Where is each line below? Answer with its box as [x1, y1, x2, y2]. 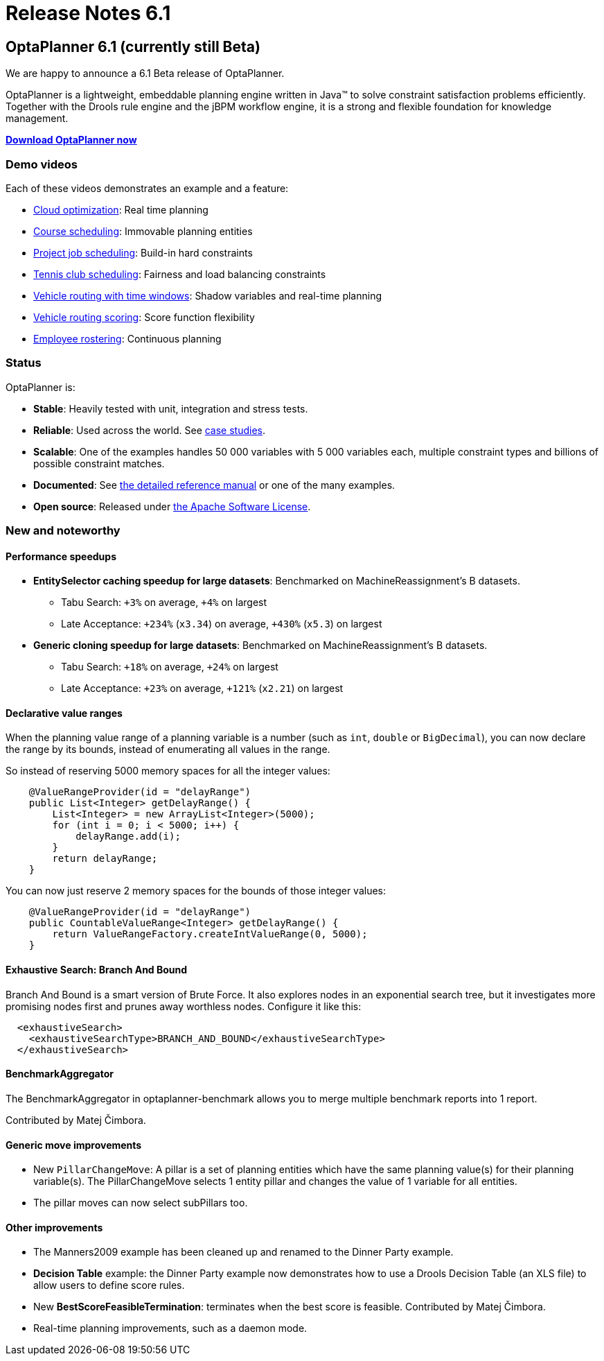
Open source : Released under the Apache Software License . [33, 500, 311, 512]
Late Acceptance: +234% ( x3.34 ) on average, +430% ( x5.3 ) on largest [61, 618, 382, 630]
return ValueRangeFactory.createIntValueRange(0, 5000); [52, 928, 368, 940]
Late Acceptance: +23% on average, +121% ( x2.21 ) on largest [61, 682, 344, 695]
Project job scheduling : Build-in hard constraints [33, 246, 253, 259]
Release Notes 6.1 [6, 1, 171, 25]
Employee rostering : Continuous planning [33, 332, 222, 345]
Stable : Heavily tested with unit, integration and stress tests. [33, 402, 308, 415]
